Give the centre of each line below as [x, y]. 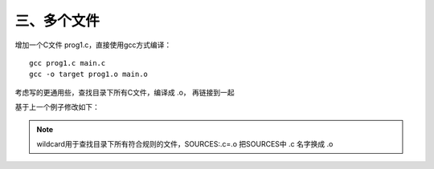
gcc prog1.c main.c [68, 63]
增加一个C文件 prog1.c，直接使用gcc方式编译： [93, 45]
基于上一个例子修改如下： [57, 107]
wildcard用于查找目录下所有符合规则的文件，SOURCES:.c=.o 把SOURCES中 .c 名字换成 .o [185, 143]
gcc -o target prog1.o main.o [89, 74]
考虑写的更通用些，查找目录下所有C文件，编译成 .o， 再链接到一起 [125, 92]
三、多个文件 [57, 21]
